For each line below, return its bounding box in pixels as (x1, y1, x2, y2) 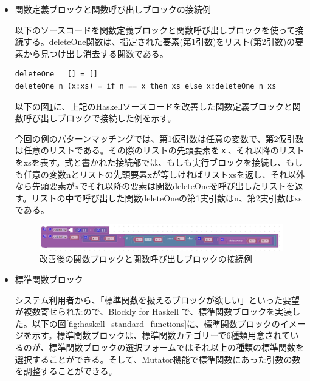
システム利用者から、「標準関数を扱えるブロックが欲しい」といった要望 (15, 293, 300, 306)
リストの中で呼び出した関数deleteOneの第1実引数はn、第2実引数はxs (31, 191, 302, 204)
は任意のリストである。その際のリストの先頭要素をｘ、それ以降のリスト (15, 144, 305, 157)
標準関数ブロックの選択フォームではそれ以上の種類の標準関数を (49, 341, 305, 354)
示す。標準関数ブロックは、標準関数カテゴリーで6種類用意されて (32, 329, 291, 342)
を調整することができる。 (15, 365, 117, 377)
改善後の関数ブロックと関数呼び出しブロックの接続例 (39, 252, 252, 265)
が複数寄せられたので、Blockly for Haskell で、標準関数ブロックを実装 (15, 305, 292, 318)
